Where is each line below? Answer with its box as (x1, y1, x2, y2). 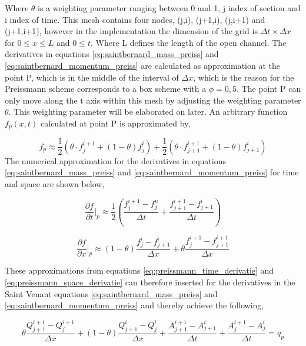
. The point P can (237, 82, 301, 95)
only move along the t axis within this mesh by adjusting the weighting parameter (5, 94, 301, 106)
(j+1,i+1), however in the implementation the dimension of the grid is (5, 25, 258, 37)
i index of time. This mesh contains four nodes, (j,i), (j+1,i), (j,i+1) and (5, 13, 265, 25)
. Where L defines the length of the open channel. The (90, 36, 287, 48)
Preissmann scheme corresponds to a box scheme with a (5, 82, 207, 95)
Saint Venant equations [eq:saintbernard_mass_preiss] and (5, 287, 218, 300)
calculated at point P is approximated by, (41, 117, 191, 129)
